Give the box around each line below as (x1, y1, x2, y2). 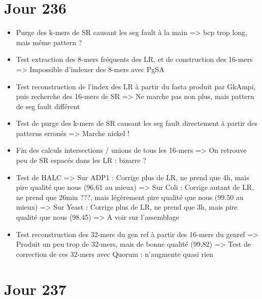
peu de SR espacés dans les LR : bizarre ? (16, 155, 146, 165)
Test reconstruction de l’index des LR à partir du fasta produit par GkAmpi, (16, 81, 256, 91)
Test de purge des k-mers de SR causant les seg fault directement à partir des (16, 118, 257, 128)
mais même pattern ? (16, 37, 82, 47)
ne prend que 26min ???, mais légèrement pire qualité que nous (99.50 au (16, 191, 244, 202)
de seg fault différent (16, 101, 80, 111)
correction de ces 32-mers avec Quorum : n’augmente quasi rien (16, 248, 213, 259)
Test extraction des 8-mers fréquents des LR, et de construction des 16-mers (16, 54, 253, 64)
